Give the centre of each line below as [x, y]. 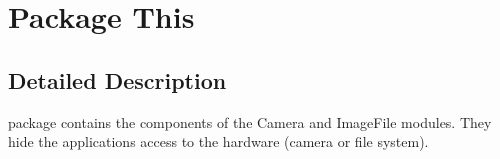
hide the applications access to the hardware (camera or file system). [218, 141]
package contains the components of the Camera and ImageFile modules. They [250, 121]
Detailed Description [117, 79]
